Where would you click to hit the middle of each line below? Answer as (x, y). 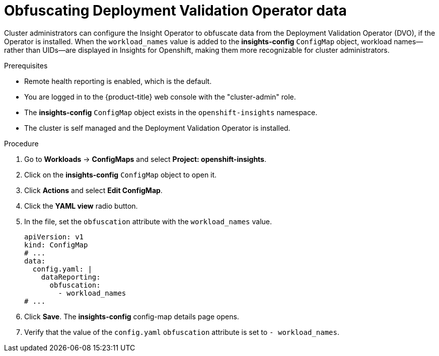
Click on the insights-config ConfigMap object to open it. (121, 174)
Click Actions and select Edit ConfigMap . (93, 190)
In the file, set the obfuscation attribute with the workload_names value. (148, 221)
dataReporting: (71, 277)
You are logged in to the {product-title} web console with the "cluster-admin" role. (160, 97)
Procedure (21, 143)
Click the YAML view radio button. (81, 206)
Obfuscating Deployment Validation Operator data (175, 11)
